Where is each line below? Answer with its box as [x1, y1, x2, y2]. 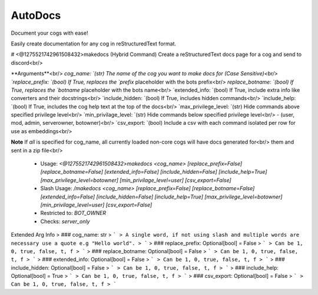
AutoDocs [11, 9, 61, 22]
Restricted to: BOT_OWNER [40, 210, 106, 217]
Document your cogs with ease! [11, 29, 88, 37]
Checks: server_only [40, 218, 90, 225]
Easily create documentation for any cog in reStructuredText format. [11, 40, 177, 47]
